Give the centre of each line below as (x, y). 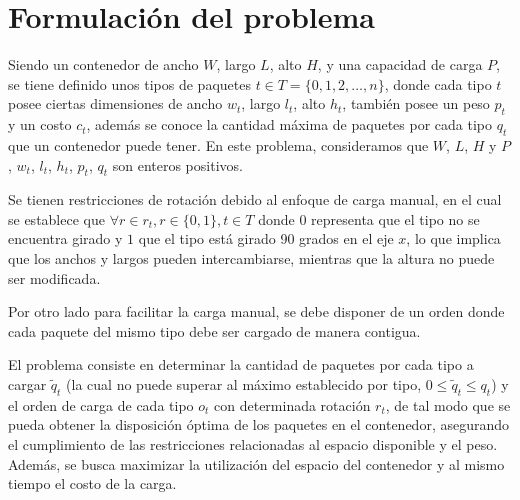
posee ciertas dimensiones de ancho (115, 103)
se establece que (56, 218)
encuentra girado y (65, 238)
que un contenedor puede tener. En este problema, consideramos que (218, 144)
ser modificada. (54, 277)
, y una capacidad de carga (400, 64)
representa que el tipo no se (395, 218)
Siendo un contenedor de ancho (103, 64)
